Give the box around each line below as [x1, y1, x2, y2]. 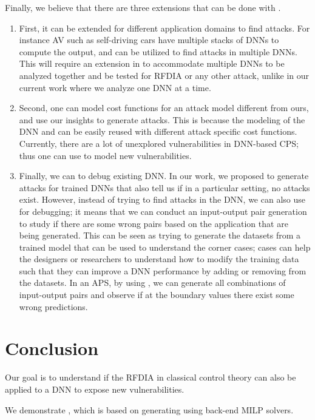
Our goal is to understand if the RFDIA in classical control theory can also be [5, 371, 296, 384]
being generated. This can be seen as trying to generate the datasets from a [19, 229, 301, 242]
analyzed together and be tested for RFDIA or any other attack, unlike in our [19, 69, 310, 81]
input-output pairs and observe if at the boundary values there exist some [19, 288, 294, 301]
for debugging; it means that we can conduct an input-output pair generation [19, 205, 307, 217]
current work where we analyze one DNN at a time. [19, 81, 211, 93]
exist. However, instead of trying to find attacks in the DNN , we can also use [19, 193, 305, 206]
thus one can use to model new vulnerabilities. [19, 149, 192, 161]
